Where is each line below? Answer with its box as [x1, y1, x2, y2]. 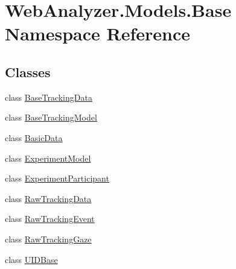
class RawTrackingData [5, 192, 92, 204]
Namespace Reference [5, 21, 190, 46]
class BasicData [5, 131, 63, 144]
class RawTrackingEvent [5, 212, 95, 225]
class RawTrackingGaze [5, 232, 92, 245]
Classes [5, 62, 51, 81]
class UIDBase [5, 253, 58, 265]
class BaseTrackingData [5, 90, 92, 103]
